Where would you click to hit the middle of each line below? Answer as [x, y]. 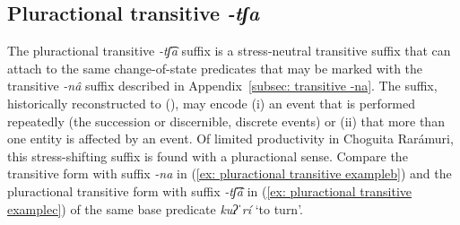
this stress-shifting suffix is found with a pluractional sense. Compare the [208, 156]
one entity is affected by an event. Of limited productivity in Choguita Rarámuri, [230, 138]
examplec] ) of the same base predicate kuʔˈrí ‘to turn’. [155, 208]
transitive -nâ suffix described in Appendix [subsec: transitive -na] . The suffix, [222, 86]
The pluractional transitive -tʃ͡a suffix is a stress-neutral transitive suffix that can [229, 51]
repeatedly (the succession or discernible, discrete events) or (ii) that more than [226, 121]
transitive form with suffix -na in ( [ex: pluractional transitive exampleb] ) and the [230, 173]
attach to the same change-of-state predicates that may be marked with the [215, 68]
